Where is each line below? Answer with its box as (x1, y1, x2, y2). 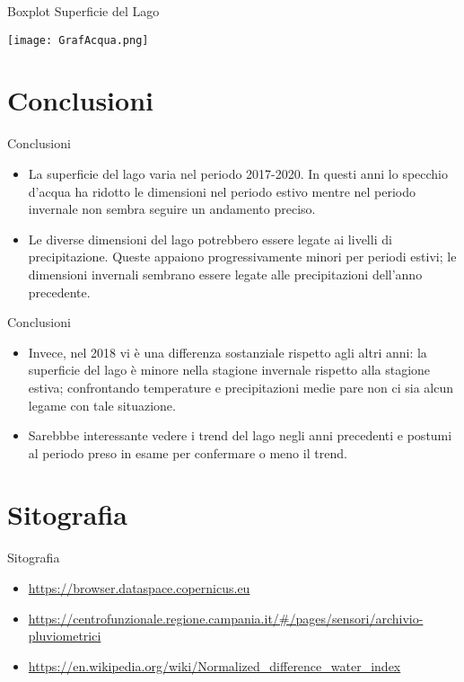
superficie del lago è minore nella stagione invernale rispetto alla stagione (28, 360, 431, 379)
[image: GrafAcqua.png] (7, 33, 149, 47)
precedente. (28, 282, 91, 301)
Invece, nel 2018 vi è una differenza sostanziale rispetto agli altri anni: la (28, 342, 427, 361)
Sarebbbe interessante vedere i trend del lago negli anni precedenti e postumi (28, 426, 452, 445)
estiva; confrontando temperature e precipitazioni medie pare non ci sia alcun (28, 377, 454, 396)
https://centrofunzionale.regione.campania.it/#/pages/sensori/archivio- (28, 608, 424, 627)
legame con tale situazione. (28, 395, 176, 414)
